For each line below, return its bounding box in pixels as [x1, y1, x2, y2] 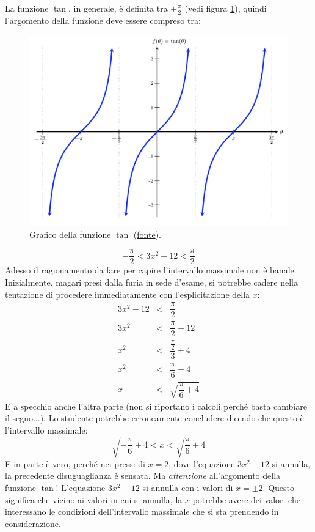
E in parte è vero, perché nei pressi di [5, 457, 145, 470]
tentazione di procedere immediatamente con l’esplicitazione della [5, 287, 250, 300]
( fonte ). [133, 227, 161, 240]
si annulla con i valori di [142, 481, 233, 494]
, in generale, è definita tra [68, 2, 168, 14]
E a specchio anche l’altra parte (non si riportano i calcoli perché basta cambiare [5, 399, 307, 412]
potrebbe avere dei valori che [192, 493, 300, 506]
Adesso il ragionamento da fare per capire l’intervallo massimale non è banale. [5, 264, 297, 276]
